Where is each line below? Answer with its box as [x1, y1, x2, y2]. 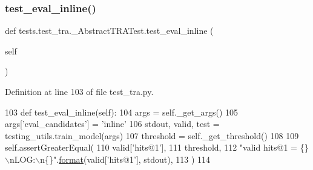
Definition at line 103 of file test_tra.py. [5, 85, 154, 97]
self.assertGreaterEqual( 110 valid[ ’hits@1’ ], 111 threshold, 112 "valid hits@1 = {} [5, 141, 309, 154]
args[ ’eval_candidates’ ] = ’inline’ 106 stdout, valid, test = [5, 117, 220, 130]
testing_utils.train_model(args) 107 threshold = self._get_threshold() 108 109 [5, 129, 299, 142]
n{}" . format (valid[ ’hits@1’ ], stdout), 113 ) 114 [40, 152, 211, 165]
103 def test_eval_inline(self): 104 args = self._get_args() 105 [5, 105, 239, 118]
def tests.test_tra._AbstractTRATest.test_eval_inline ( [5, 24, 214, 37]
